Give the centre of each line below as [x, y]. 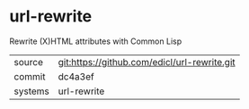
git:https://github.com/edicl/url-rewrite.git [147, 62]
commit [30, 76]
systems [31, 91]
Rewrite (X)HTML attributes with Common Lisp [96, 41]
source [28, 62]
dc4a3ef [76, 76]
